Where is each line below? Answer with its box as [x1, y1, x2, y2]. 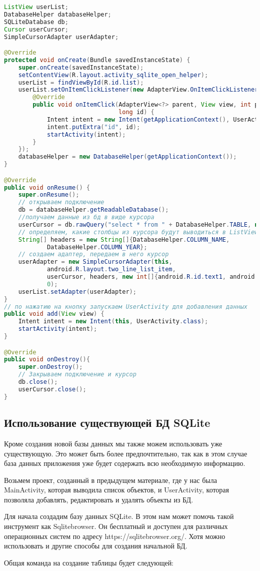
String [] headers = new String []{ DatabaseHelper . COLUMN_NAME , [18, 236, 230, 243]
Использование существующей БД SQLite [4, 415, 210, 430]
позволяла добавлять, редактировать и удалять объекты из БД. [4, 494, 193, 504]
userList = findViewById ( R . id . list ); [18, 79, 144, 86]
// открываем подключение [18, 199, 104, 206]
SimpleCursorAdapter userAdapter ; [4, 33, 119, 41]
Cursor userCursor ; [4, 26, 68, 33]
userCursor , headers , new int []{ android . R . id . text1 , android [46, 273, 255, 281]
